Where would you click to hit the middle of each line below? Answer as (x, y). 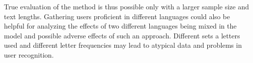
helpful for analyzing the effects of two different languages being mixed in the (120, 26)
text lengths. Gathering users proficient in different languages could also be (117, 16)
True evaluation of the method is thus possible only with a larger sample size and (126, 6)
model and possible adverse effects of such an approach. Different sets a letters (122, 35)
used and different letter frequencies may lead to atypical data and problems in (123, 45)
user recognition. (29, 54)
